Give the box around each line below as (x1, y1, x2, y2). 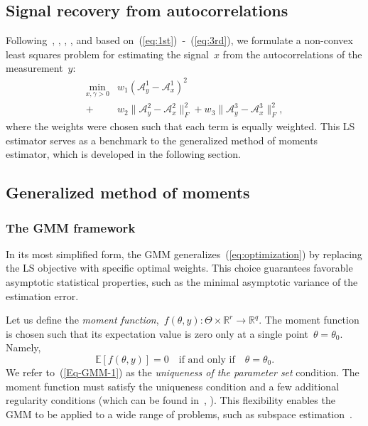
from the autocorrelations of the (222, 46, 362, 61)
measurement (6, 60, 63, 75)
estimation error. (6, 288, 79, 303)
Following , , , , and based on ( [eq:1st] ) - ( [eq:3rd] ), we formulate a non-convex (6, 33, 353, 48)
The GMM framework (6, 218, 136, 236)
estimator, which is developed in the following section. (6, 147, 241, 161)
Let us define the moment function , (6, 312, 159, 327)
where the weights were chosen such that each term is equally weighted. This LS (6, 119, 355, 134)
